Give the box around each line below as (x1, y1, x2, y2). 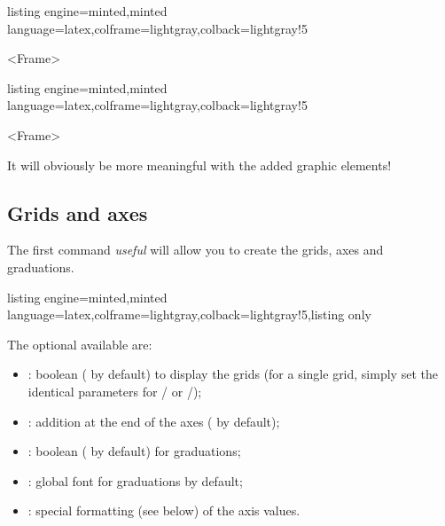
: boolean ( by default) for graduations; (27, 442, 241, 460)
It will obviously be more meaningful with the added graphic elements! (7, 155, 392, 174)
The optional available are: (7, 334, 152, 353)
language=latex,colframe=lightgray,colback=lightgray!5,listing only (7, 305, 371, 324)
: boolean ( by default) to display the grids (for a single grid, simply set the (27, 365, 438, 383)
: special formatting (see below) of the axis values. (27, 501, 301, 520)
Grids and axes (7, 199, 148, 226)
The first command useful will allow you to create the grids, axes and (7, 240, 384, 259)
